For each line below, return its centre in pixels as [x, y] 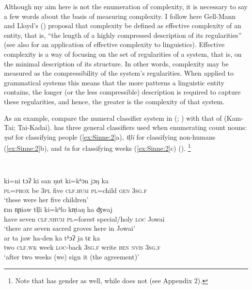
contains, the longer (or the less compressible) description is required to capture [122, 92]
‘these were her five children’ [46, 200]
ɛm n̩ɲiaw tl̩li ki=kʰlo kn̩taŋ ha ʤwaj [58, 209]
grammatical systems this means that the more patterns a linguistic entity [114, 82]
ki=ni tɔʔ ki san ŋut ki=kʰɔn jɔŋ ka [56, 181]
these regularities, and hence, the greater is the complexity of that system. [114, 101]
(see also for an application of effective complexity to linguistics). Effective [114, 44]
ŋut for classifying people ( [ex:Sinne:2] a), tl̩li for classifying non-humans [110, 136]
